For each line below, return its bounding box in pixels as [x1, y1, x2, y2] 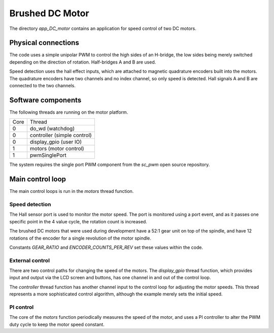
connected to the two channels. [9, 83, 76, 89]
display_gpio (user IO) [29, 139, 82, 146]
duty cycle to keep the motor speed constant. [9, 321, 105, 327]
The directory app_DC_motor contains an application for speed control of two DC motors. [9, 25, 196, 31]
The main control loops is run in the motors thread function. [9, 188, 134, 194]
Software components [9, 95, 82, 104]
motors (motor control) [29, 145, 84, 152]
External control [9, 257, 50, 264]
